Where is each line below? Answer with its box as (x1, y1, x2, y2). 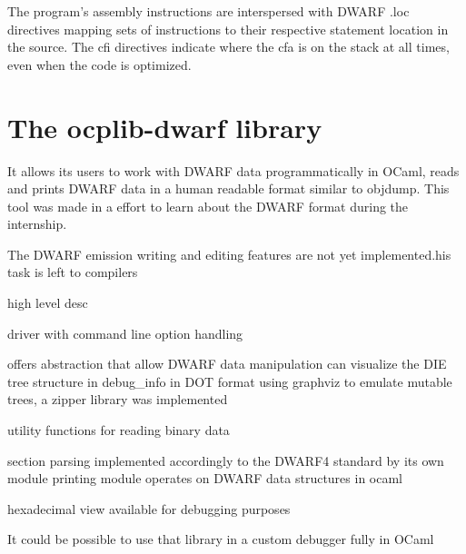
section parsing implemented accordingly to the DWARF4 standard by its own (7, 450, 444, 470)
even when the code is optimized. (7, 54, 192, 74)
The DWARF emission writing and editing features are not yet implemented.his (7, 244, 451, 263)
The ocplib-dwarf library (7, 108, 322, 145)
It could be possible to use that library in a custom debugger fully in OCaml (7, 529, 434, 549)
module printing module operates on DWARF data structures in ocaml (7, 469, 402, 488)
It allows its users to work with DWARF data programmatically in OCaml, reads (7, 161, 460, 180)
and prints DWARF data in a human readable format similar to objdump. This (7, 179, 450, 198)
